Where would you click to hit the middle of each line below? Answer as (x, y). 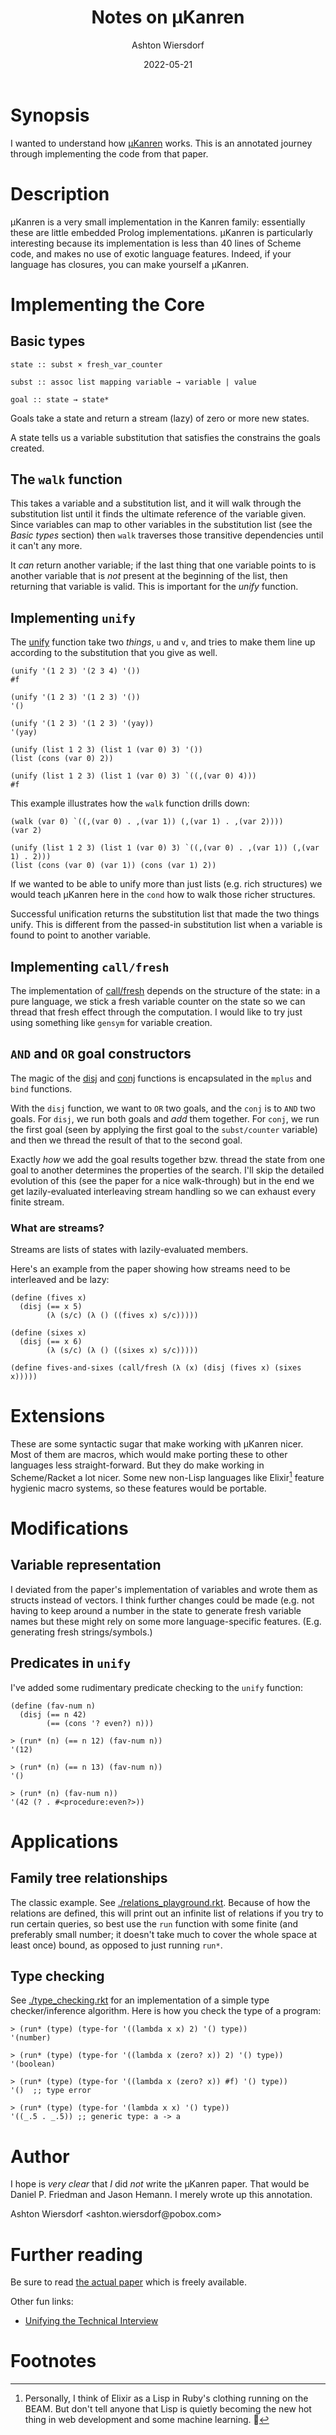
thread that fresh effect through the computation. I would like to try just (156, 1012)
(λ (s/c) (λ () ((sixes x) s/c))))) (122, 1351)
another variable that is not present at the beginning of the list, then (149, 576)
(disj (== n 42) (53, 1714)
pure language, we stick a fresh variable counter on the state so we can (158, 1002)
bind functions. (41, 1088)
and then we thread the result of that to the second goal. (126, 1140)
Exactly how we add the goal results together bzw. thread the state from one (168, 1159)
